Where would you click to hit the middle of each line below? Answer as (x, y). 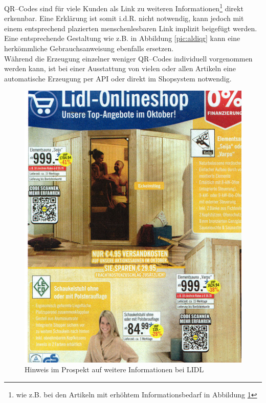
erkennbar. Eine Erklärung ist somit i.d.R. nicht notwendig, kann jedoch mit (124, 18)
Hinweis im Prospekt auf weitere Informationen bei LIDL (114, 369)
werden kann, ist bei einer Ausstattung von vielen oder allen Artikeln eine (120, 68)
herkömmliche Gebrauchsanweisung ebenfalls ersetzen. (89, 48)
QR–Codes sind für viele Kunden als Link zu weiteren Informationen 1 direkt (124, 7)
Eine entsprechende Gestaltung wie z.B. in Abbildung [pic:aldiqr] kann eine (122, 38)
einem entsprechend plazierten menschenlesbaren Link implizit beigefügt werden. (131, 28)
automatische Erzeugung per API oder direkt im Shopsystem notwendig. (118, 78)
